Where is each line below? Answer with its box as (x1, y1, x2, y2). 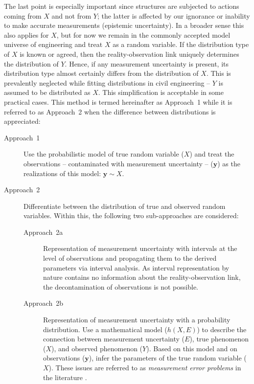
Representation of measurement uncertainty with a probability (43, 315, 231, 325)
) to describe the (197, 324, 247, 334)
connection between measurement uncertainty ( (43, 334, 185, 344)
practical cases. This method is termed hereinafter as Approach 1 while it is (4, 96, 232, 107)
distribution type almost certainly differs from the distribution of (4, 68, 199, 78)
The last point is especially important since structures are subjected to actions (4, 1, 239, 11)
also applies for (4, 29, 49, 40)
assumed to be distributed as (4, 87, 91, 97)
